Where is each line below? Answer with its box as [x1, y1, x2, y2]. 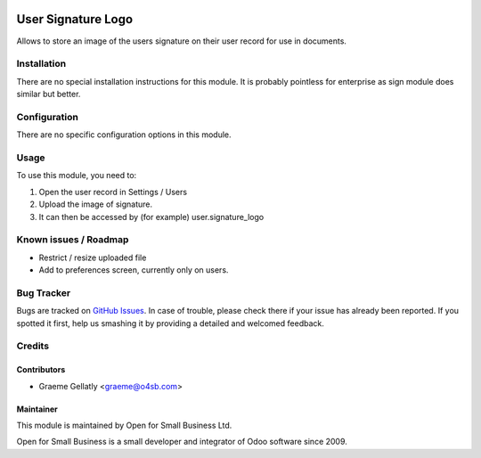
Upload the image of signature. [38, 199, 153, 209]
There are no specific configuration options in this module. [16, 129, 232, 140]
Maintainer [16, 404, 58, 414]
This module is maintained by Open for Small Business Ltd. [16, 420, 232, 430]
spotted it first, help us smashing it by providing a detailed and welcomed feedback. [16, 317, 324, 329]
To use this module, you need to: [16, 170, 137, 181]
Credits [16, 339, 49, 352]
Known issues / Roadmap [16, 233, 129, 246]
